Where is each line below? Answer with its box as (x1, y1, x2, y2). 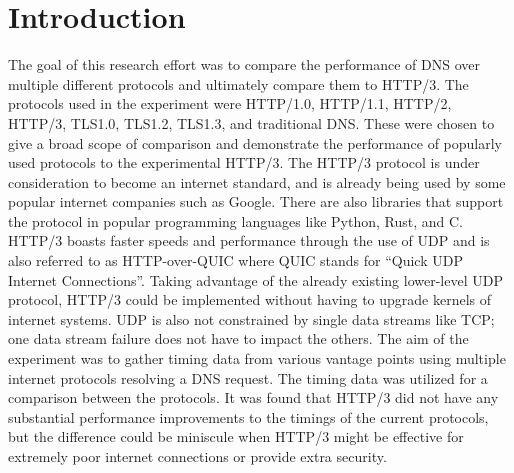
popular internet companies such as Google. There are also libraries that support (8, 191, 504, 212)
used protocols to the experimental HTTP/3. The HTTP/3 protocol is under (8, 152, 480, 173)
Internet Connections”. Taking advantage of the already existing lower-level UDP (8, 269, 503, 290)
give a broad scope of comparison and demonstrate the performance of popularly (8, 132, 502, 153)
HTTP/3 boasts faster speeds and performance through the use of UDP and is (8, 230, 490, 251)
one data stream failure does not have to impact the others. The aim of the (8, 328, 469, 349)
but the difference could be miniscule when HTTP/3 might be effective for (8, 426, 464, 447)
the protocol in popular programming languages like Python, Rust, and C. (8, 210, 463, 231)
